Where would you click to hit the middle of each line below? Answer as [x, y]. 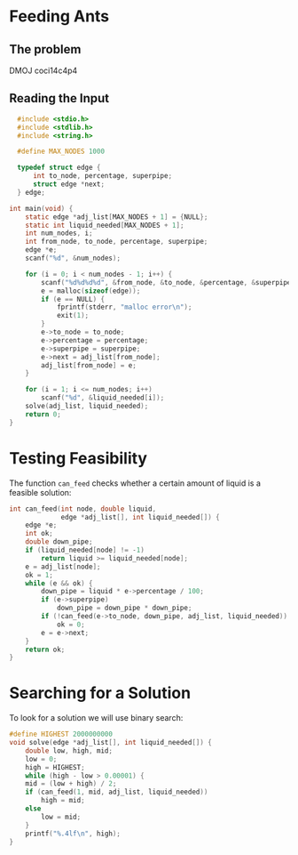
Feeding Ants [59, 16]
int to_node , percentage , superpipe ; [102, 176]
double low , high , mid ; [69, 750]
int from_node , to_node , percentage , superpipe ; [117, 242]
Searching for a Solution [100, 694]
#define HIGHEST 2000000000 [61, 734]
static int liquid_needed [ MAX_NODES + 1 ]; [105, 225]
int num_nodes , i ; [59, 233]
